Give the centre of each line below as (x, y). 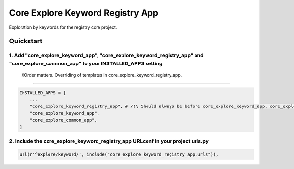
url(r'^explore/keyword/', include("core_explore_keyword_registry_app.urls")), (119, 154)
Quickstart (26, 41)
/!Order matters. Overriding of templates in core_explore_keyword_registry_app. (102, 75)
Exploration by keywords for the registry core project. (63, 27)
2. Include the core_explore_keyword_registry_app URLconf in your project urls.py (109, 141)
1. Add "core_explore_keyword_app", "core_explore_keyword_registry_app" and (106, 55)
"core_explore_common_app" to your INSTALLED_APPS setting (86, 63)
